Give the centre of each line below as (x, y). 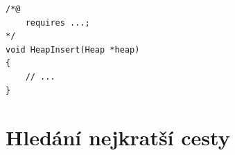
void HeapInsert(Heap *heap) (73, 49)
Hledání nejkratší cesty (118, 137)
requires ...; (58, 22)
